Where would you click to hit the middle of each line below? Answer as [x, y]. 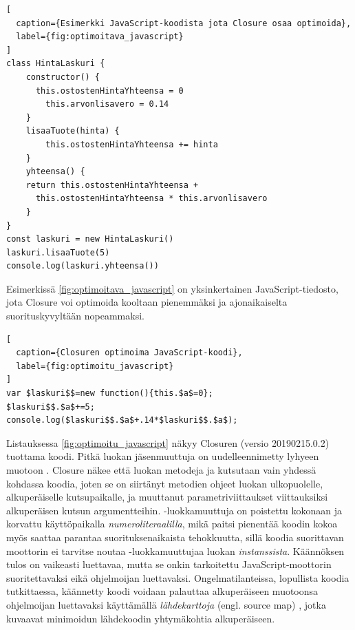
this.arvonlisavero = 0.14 [107, 104]
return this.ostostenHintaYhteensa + [112, 185]
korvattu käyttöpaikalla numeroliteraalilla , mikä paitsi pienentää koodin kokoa [172, 524]
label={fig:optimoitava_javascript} [100, 37]
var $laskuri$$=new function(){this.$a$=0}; [110, 393]
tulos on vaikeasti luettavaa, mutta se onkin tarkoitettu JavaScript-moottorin [169, 564]
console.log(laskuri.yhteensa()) [83, 266]
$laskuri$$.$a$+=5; [51, 407]
